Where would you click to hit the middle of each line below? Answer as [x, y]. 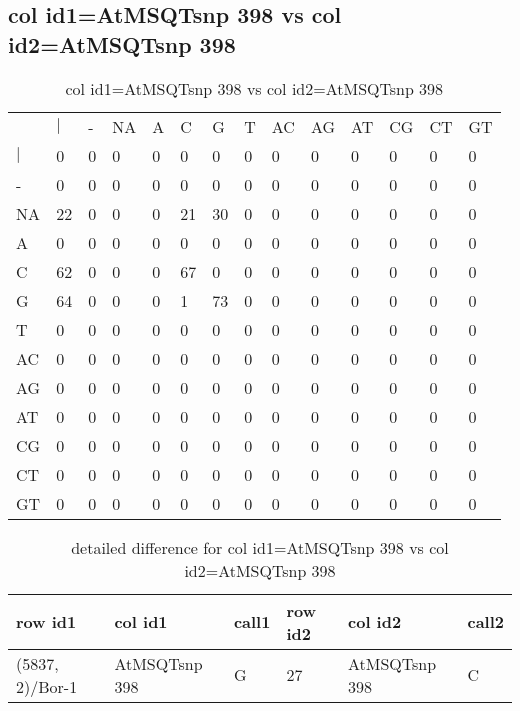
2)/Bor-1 [47, 686]
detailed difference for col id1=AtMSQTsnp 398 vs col [260, 547]
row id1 [46, 622]
